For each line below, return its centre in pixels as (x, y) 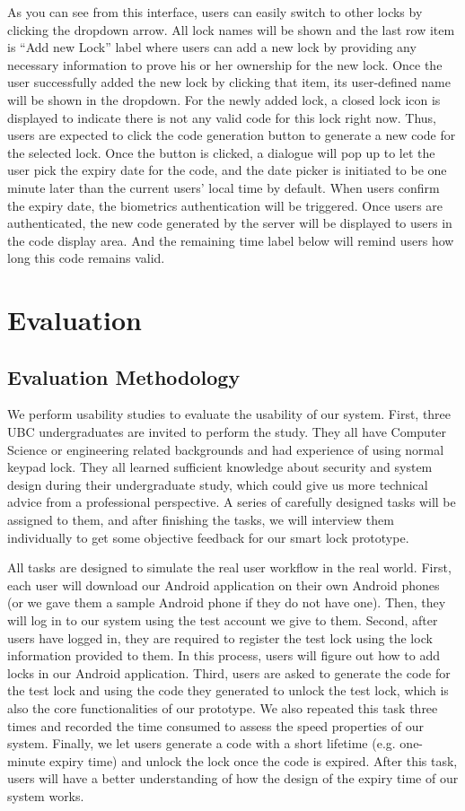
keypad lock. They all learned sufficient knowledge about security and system (220, 467)
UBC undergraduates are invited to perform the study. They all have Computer (227, 432)
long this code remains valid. (86, 258)
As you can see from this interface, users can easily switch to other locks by (215, 12)
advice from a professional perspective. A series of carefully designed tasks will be (232, 502)
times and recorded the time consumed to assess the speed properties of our (215, 725)
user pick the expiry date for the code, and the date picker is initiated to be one (227, 170)
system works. (46, 795)
